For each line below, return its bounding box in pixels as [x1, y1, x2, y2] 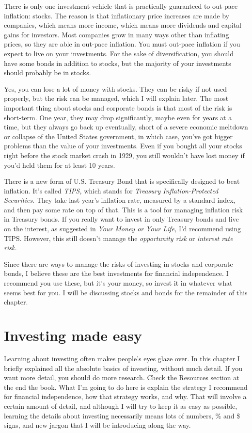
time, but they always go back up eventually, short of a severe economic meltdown [4, 122, 248, 132]
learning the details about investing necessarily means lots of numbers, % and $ [4, 410, 240, 420]
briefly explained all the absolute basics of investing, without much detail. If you [4, 363, 242, 373]
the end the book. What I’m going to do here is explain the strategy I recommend [4, 382, 248, 392]
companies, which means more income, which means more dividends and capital [4, 20, 241, 30]
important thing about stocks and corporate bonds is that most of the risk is [4, 102, 232, 112]
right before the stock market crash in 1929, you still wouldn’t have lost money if [4, 150, 245, 160]
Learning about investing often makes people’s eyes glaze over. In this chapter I [4, 353, 240, 363]
